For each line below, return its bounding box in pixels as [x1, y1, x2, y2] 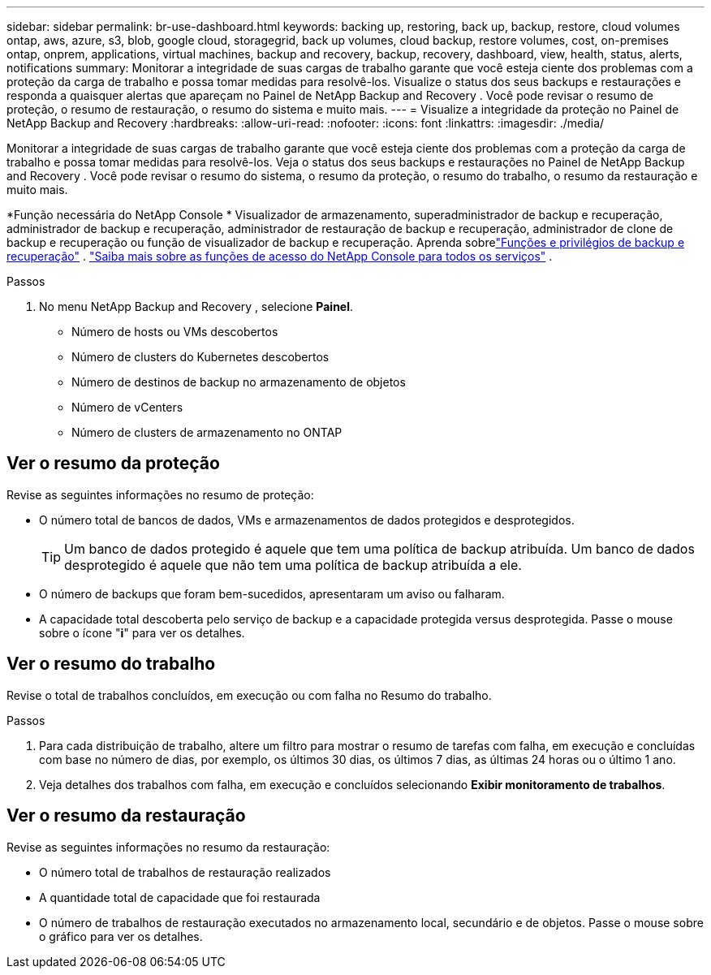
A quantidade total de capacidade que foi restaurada [39, 890, 321, 904]
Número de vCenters [71, 400, 183, 414]
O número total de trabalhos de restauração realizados [39, 865, 331, 879]
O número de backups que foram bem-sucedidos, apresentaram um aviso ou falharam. [39, 586, 505, 601]
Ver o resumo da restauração [6, 805, 246, 826]
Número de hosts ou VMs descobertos [71, 325, 278, 339]
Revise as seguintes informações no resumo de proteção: [6, 487, 314, 502]
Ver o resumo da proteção [6, 453, 220, 474]
